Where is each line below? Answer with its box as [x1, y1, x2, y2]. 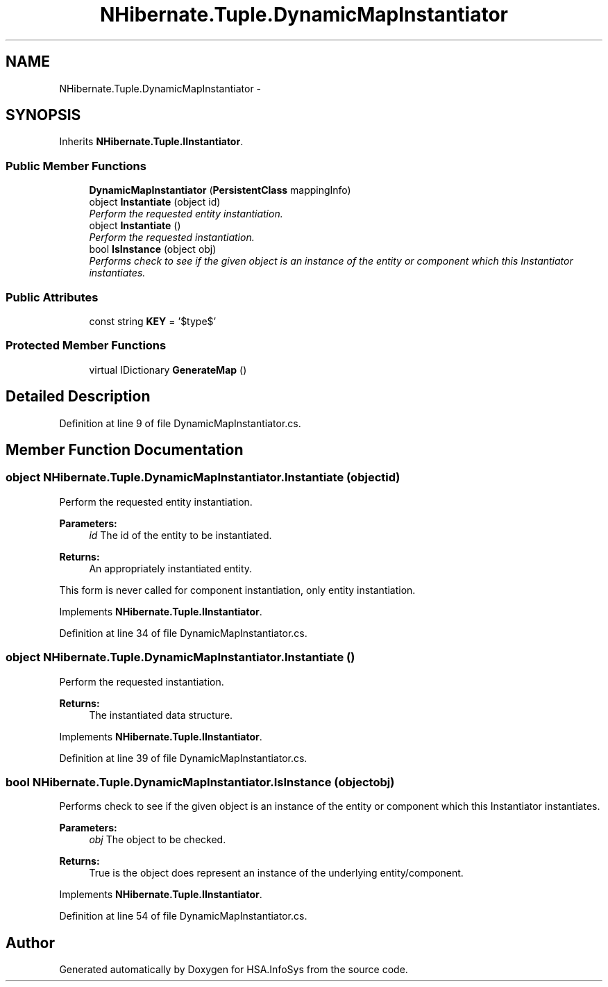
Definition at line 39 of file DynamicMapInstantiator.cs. [59, 752, 307, 764]
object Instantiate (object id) [89, 196, 221, 208]
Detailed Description [6, 388, 151, 406]
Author [6, 934, 55, 952]
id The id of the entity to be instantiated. [89, 529, 272, 541]
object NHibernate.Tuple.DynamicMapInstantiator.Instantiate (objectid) [6, 470, 400, 485]
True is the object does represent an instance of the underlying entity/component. [89, 867, 464, 879]
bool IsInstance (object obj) [89, 243, 217, 256]
